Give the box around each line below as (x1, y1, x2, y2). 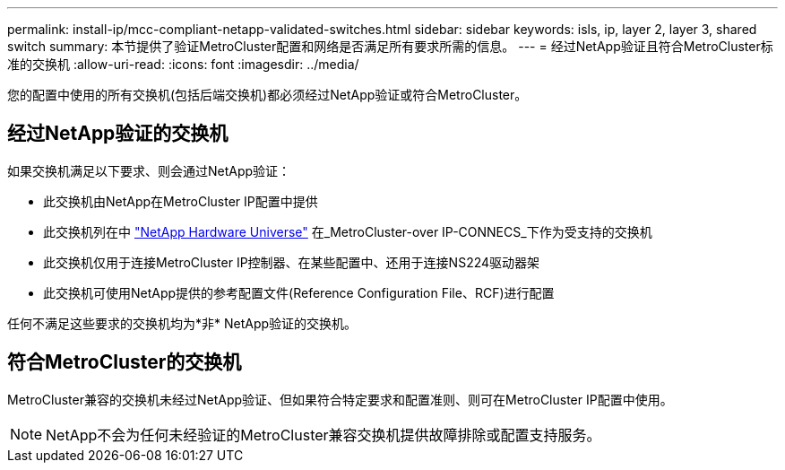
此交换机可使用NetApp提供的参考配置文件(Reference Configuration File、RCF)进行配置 (43, 284, 555, 300)
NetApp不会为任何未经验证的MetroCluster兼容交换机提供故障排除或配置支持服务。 (46, 425, 601, 444)
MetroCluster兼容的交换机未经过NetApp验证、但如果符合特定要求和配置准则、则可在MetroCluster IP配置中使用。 (7, 391, 673, 407)
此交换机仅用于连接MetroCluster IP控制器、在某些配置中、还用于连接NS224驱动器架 (43, 254, 540, 270)
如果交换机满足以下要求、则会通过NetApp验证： (7, 162, 291, 178)
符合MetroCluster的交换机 (7, 351, 242, 374)
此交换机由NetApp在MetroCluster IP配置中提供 (43, 193, 318, 209)
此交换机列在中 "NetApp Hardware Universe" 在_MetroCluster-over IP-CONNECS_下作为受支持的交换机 (43, 223, 652, 239)
